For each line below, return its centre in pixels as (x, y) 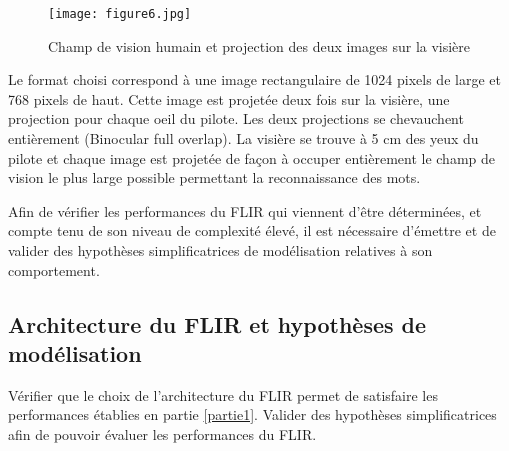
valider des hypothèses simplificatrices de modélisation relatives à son (220, 250)
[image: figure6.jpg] (120, 14)
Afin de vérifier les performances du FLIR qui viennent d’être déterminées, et (245, 210)
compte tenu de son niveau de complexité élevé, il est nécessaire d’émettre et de (252, 230)
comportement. (54, 269)
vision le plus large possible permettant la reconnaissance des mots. (214, 177)
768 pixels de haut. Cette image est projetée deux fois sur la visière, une (229, 98)
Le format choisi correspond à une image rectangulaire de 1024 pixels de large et (254, 79)
